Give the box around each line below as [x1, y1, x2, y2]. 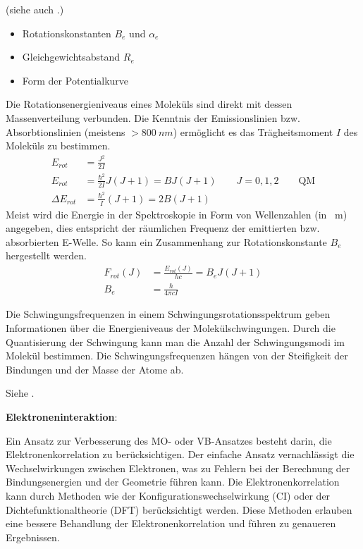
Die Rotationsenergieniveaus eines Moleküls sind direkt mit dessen [6, 97, 293, 111]
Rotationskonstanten [22, 25, 111, 40]
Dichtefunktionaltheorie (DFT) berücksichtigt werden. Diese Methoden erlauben [6, 502, 352, 517]
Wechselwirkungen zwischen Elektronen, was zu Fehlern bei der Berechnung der [6, 460, 350, 475]
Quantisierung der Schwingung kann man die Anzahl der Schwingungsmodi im [6, 334, 345, 349]
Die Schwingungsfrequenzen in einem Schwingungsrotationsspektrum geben [6, 307, 331, 321]
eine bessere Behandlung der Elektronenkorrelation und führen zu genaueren [6, 516, 336, 531]
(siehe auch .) [6, 2, 64, 16]
